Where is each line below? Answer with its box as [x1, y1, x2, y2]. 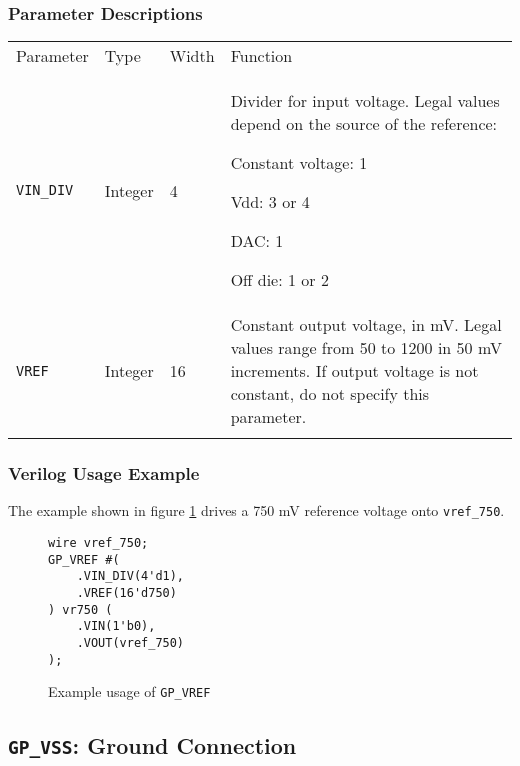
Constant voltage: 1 [230, 151, 368, 175]
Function [230, 44, 293, 68]
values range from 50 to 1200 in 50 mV [230, 336, 502, 360]
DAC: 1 [230, 229, 284, 253]
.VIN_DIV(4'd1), [76, 569, 185, 584]
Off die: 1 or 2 [230, 268, 329, 292]
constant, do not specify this [230, 382, 430, 406]
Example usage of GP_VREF [48, 681, 211, 702]
